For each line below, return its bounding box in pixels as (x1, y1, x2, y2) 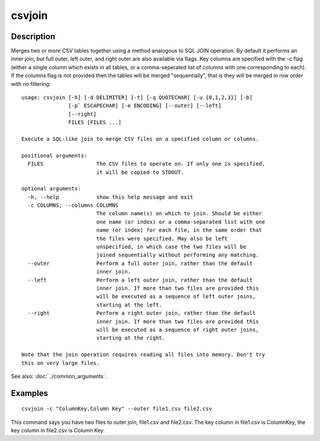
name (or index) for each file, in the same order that (96, 227, 263, 234)
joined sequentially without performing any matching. (96, 252, 259, 258)
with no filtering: (11, 80, 51, 87)
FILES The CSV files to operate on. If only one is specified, (27, 161, 265, 167)
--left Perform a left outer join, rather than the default (27, 276, 253, 283)
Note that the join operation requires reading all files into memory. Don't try (21, 351, 265, 358)
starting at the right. (96, 335, 165, 341)
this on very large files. (21, 359, 100, 366)
